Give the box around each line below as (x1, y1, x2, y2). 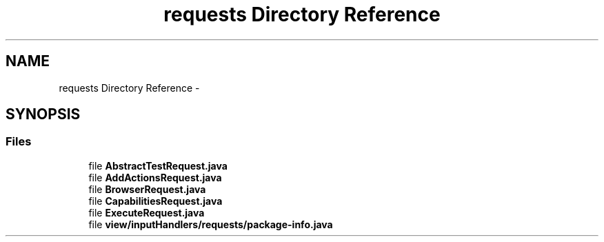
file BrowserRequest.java (88, 183, 206, 195)
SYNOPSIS (6, 105, 81, 123)
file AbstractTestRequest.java (88, 159, 228, 172)
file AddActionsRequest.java (88, 171, 222, 183)
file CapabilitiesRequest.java (88, 194, 223, 207)
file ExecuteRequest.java (88, 206, 205, 219)
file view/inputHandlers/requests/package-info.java (88, 218, 333, 230)
